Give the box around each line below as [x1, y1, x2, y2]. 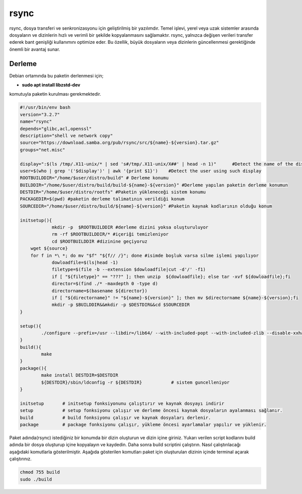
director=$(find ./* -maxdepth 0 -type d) [51, 281, 158, 287]
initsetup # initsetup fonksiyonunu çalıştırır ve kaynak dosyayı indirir [20, 400, 224, 406]
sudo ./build [20, 476, 52, 482]
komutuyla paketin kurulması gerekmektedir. [9, 91, 102, 97]
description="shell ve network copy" [20, 132, 113, 138]
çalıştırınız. [9, 456, 32, 462]
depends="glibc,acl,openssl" [20, 126, 92, 131]
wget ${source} [30, 246, 68, 251]
